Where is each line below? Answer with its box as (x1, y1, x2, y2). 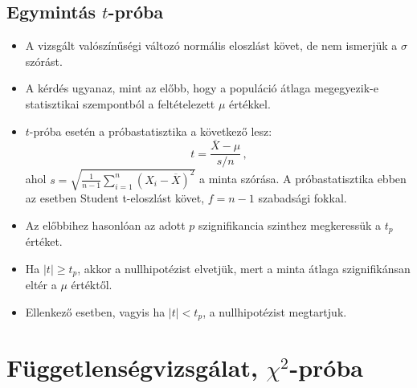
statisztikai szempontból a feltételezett (25, 95, 215, 112)
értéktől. (71, 276, 112, 293)
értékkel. (229, 95, 271, 112)
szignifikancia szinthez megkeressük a (198, 216, 382, 233)
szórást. (25, 52, 63, 69)
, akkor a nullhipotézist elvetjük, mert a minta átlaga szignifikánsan (77, 259, 411, 276)
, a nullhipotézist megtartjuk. (202, 303, 347, 320)
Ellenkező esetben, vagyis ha (25, 303, 166, 320)
